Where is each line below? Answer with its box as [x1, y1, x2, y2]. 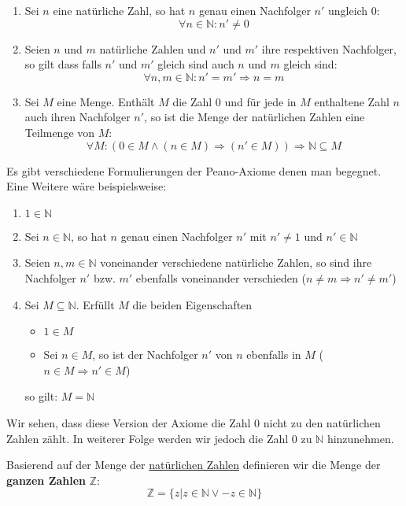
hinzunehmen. [327, 430, 394, 446]
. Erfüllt [76, 296, 115, 312]
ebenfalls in [246, 346, 301, 363]
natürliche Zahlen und [99, 40, 206, 57]
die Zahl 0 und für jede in [172, 93, 297, 109]
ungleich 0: [327, 2, 380, 18]
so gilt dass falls [24, 56, 101, 72]
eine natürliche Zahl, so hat [53, 2, 186, 18]
